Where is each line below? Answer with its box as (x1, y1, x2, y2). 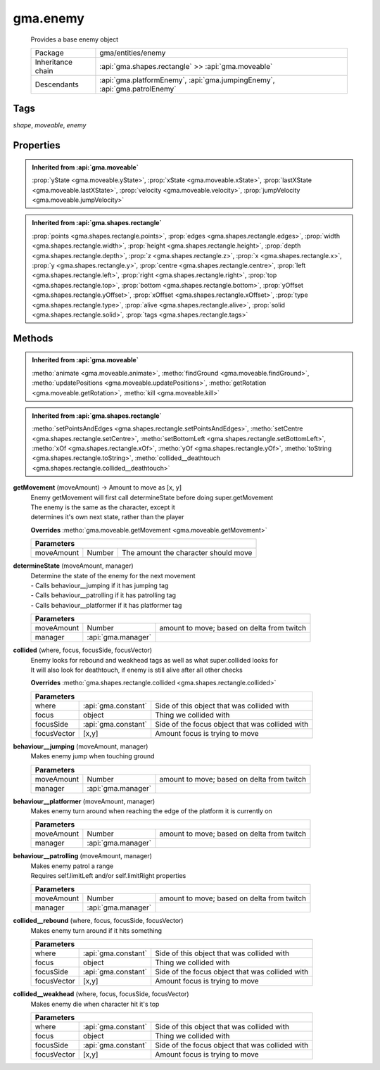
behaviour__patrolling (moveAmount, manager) (13, 852, 153, 860)
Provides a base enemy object (30, 35, 119, 44)
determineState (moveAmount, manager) (13, 561, 134, 570)
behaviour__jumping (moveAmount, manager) (13, 742, 148, 751)
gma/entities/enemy (99, 48, 166, 58)
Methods (13, 332, 53, 344)
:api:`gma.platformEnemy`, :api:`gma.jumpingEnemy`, (99, 75, 275, 84)
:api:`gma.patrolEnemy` (99, 84, 177, 94)
